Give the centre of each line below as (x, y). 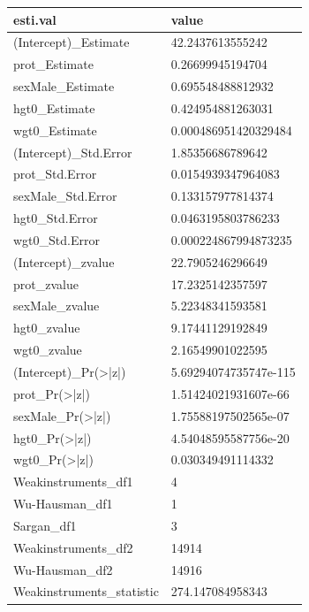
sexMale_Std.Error (65, 196)
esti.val (35, 19)
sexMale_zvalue (57, 306)
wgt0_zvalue (48, 350)
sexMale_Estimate (64, 86)
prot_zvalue (46, 283)
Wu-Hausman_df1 (63, 504)
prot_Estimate (53, 64)
